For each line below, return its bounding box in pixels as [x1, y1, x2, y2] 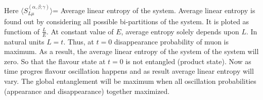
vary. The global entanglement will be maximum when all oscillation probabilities [4, 76, 256, 86]
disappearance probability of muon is [114, 36, 229, 46]
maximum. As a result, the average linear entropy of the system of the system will [4, 46, 259, 57]
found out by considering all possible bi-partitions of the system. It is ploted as [4, 16, 249, 27]
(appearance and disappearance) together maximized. [4, 85, 170, 96]
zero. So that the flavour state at [4, 56, 106, 66]
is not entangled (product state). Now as [125, 56, 251, 66]
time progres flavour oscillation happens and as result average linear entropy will [4, 66, 254, 76]
